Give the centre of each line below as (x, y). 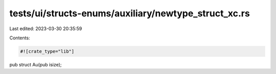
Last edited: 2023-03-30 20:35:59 (46, 29)
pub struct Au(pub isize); (36, 64)
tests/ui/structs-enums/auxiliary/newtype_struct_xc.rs (130, 13)
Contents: (20, 38)
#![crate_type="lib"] (47, 51)
